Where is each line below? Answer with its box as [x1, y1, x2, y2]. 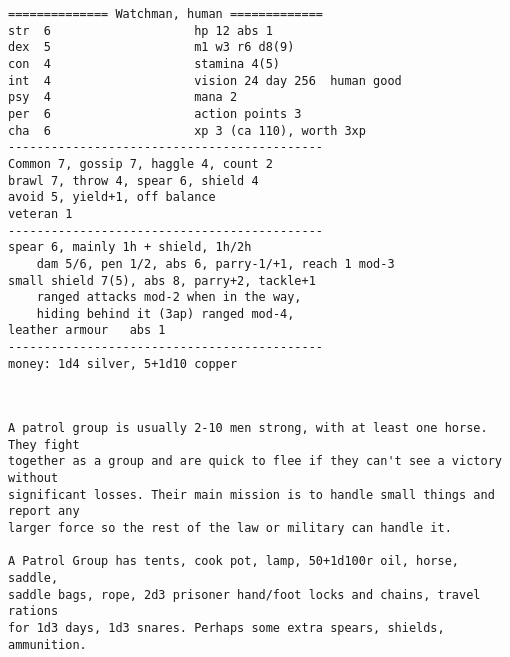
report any [8, 504, 80, 519]
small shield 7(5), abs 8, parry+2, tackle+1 [8, 273, 316, 288]
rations [8, 604, 59, 619]
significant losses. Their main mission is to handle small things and [8, 487, 495, 502]
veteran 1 [8, 206, 73, 221]
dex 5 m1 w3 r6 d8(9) [8, 40, 295, 55]
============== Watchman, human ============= [8, 7, 323, 21]
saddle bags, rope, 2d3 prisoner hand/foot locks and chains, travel [8, 587, 481, 602]
